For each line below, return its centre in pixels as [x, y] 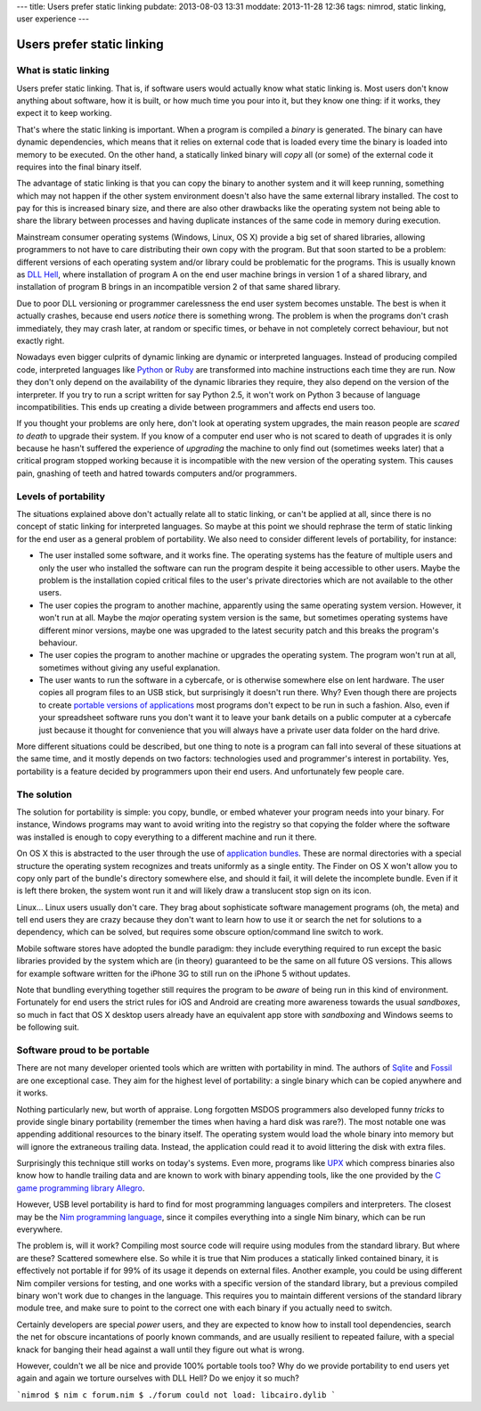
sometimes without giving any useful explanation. [130, 668]
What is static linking [63, 70]
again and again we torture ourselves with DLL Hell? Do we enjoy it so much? [158, 1378]
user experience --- [53, 19]
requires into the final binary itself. [79, 167]
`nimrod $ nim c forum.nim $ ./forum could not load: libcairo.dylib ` [176, 1395]
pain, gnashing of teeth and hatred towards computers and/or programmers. [157, 473]
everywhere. [40, 1229]
